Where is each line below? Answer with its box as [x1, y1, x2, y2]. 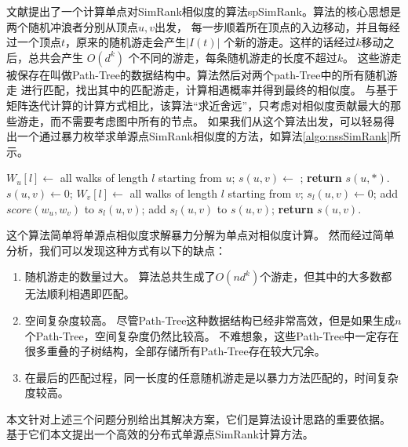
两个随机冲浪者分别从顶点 [6, 18, 138, 35]
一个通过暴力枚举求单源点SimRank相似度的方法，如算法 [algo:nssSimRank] [16, 128, 391, 144]
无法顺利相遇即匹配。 [24, 285, 135, 302]
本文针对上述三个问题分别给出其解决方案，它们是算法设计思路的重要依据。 [6, 410, 391, 427]
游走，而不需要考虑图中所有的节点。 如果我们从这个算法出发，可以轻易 [16, 112, 384, 129]
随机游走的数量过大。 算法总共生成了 [24, 268, 216, 285]
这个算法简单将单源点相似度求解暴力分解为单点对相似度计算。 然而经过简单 [6, 227, 395, 243]
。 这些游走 [342, 49, 402, 65]
